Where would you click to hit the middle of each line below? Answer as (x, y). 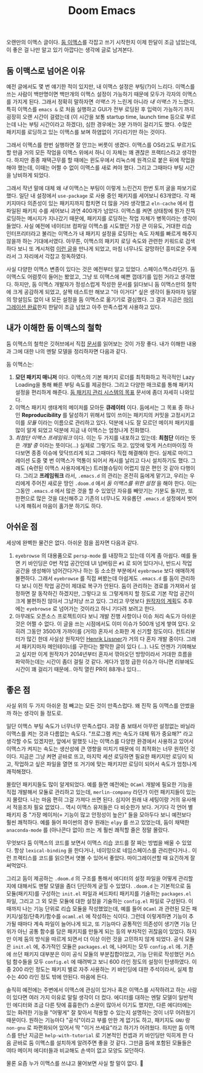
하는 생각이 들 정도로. (38, 714)
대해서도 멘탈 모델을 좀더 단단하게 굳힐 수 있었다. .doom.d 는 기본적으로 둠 (104, 886)
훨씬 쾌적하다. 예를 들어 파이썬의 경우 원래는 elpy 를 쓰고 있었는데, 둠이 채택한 (98, 823)
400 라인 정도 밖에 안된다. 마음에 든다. (63, 977)
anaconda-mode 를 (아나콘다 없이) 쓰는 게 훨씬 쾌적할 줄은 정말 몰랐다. (88, 830)
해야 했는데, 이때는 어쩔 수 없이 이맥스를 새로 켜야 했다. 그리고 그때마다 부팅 (95, 168)
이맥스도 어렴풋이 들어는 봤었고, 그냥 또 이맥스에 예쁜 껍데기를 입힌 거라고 (93, 277)
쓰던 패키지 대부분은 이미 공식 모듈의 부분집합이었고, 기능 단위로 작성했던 (98, 954)
